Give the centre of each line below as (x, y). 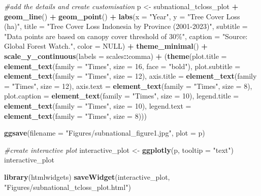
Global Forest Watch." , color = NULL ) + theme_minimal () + (106, 46)
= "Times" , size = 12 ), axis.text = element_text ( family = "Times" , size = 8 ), (128, 86)
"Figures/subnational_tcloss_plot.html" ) (68, 187)
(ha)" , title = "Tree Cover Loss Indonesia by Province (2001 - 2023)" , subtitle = (126, 26)
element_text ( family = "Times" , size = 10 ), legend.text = (98, 105)
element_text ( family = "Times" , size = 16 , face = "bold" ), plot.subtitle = (122, 66)
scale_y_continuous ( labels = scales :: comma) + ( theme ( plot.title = (116, 56)
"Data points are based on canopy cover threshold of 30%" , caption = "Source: (126, 36)
